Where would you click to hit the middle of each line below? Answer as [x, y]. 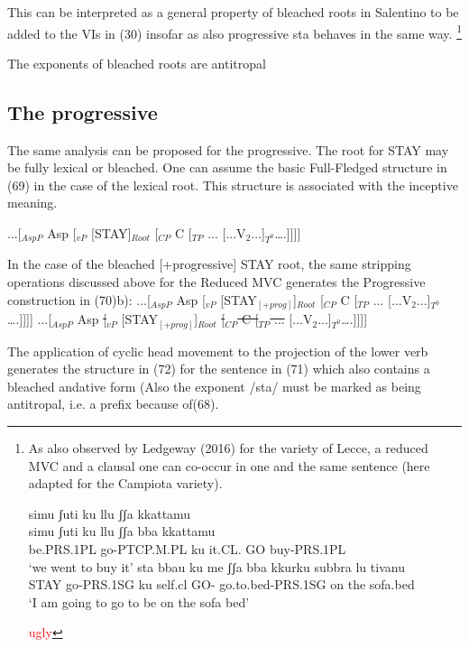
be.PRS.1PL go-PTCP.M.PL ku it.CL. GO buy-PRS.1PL [187, 549]
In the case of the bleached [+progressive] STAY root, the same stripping [209, 264]
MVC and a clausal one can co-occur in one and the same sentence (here [229, 465]
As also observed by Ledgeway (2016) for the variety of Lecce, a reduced [228, 448]
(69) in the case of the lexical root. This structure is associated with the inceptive [233, 185]
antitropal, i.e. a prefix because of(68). [113, 404]
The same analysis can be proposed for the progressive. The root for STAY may [228, 149]
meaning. [32, 203]
